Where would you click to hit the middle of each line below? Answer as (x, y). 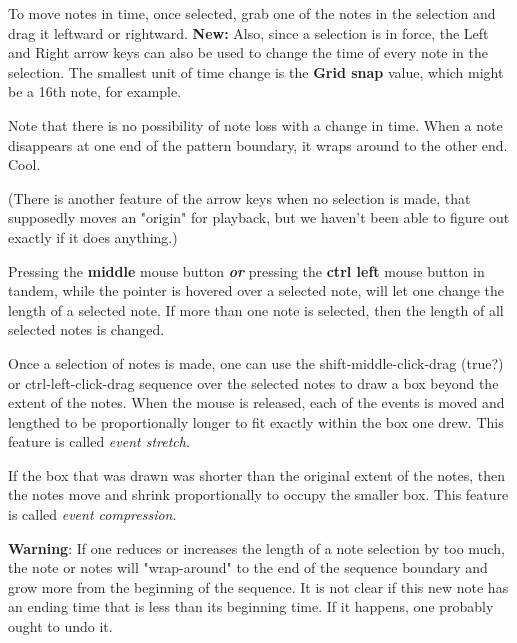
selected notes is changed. (86, 329)
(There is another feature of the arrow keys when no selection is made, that (239, 197)
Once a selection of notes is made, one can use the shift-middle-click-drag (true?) (256, 362)
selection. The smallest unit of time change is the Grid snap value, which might (256, 71)
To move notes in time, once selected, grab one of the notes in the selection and (252, 13)
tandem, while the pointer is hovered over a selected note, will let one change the (256, 290)
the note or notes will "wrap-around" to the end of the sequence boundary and (248, 567)
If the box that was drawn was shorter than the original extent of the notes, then (257, 474)
